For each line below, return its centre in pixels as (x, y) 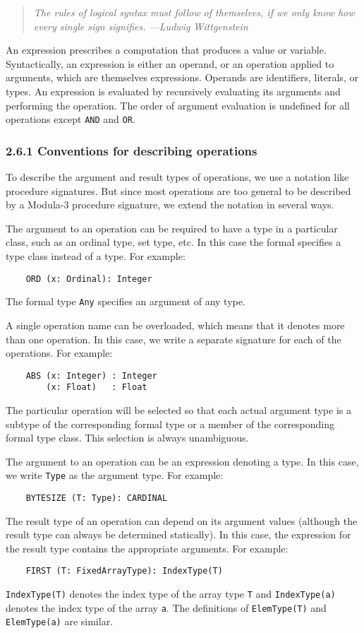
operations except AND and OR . (71, 119)
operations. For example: (59, 353)
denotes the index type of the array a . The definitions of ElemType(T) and (166, 607)
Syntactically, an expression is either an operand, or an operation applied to (170, 63)
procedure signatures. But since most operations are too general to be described (178, 190)
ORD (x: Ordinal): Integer (89, 279)
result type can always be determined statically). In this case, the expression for (178, 534)
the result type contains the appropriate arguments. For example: (147, 548)
